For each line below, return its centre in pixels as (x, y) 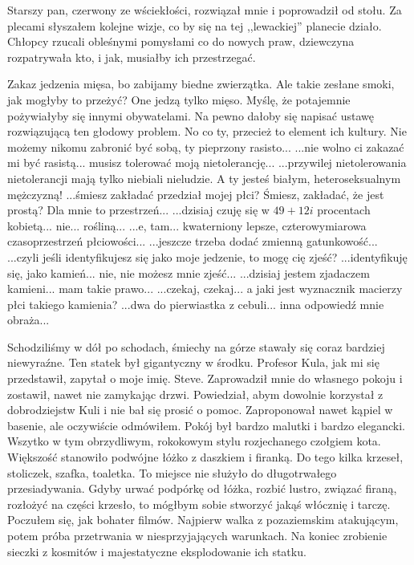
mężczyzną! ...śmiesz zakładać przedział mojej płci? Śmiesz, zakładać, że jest (196, 194)
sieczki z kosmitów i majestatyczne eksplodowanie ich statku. (157, 551)
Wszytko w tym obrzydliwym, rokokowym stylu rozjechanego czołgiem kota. (194, 441)
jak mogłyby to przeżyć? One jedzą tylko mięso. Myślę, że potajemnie (179, 99)
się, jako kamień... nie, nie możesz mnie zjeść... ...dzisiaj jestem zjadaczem (189, 272)
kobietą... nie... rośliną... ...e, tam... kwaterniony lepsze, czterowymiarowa (187, 225)
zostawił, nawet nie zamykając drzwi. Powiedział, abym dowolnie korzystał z (195, 394)
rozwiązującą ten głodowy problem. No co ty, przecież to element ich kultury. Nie (207, 131)
